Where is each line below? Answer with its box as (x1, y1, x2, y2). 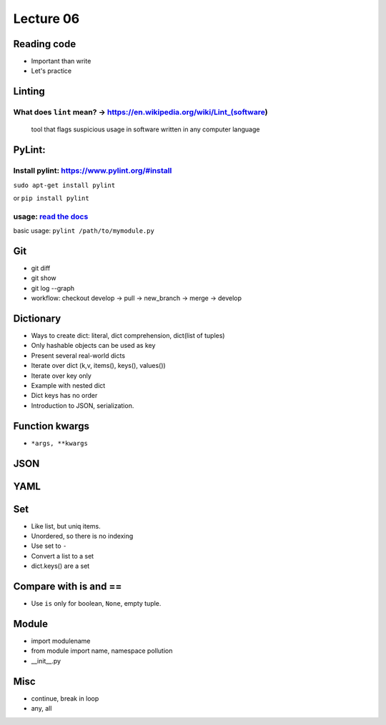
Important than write (31, 57, 91, 66)
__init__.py (31, 656, 61, 665)
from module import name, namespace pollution (31, 646, 173, 655)
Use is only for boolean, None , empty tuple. (31, 599, 162, 608)
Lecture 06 (13, 11, 80, 26)
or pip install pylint (13, 194, 89, 202)
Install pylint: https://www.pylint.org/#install (13, 166, 172, 176)
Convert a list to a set (31, 551, 94, 560)
